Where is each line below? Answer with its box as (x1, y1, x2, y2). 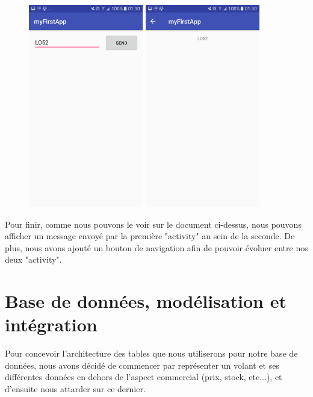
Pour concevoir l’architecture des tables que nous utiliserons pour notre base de (5, 347, 298, 360)
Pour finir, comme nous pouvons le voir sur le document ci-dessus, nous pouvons (5, 217, 302, 230)
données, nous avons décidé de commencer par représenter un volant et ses (5, 358, 279, 371)
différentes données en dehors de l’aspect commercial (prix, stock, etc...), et (5, 370, 282, 383)
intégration (5, 312, 98, 337)
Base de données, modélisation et (5, 289, 287, 313)
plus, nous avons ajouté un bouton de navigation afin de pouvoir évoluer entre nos (5, 241, 308, 254)
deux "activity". (5, 253, 62, 266)
